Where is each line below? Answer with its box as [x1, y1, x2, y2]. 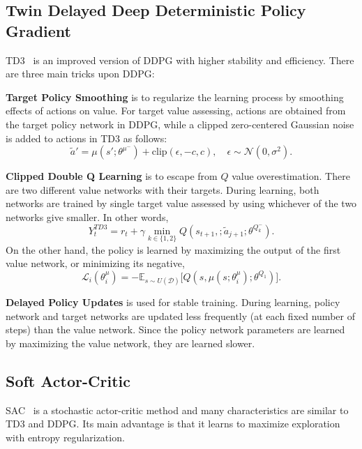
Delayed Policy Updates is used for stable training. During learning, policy [6, 295, 340, 310]
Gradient [6, 20, 71, 41]
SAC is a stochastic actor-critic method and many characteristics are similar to [6, 402, 349, 417]
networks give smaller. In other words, [6, 209, 169, 224]
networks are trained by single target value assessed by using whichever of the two [6, 196, 357, 211]
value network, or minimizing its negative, [6, 256, 185, 271]
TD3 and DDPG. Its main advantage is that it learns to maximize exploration [6, 416, 340, 431]
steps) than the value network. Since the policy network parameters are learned [6, 322, 345, 337]
